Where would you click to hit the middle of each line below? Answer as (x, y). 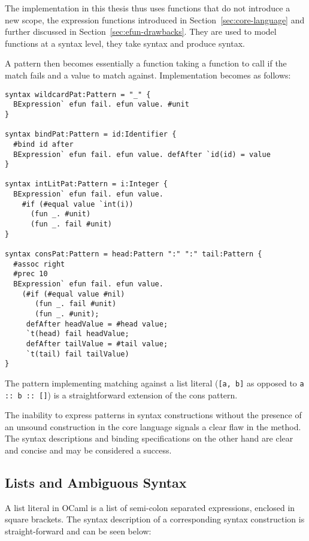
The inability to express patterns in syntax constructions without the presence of (153, 415)
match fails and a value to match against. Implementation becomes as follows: (148, 75)
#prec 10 (31, 274)
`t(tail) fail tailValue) (78, 354)
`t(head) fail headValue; (78, 334)
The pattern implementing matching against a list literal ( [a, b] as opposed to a (154, 383)
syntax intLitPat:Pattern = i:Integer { (87, 184)
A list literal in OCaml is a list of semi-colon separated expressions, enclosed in (150, 507)
